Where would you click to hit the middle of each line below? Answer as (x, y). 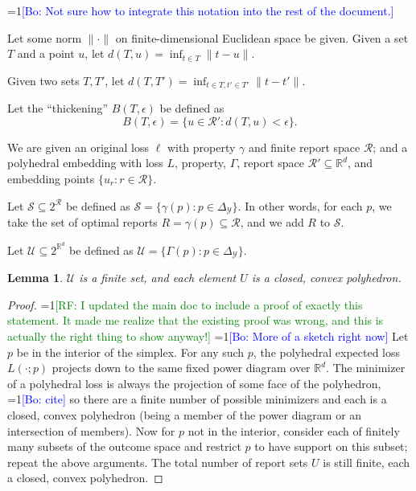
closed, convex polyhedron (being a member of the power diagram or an (185, 414)
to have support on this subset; (331, 446)
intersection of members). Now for (91, 430)
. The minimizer (366, 368)
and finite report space (305, 147)
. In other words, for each (300, 205)
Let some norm (45, 37)
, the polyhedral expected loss (327, 352)
